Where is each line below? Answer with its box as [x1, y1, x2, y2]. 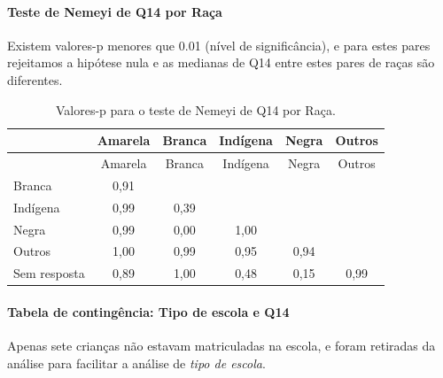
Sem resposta [13, 264, 85, 282]
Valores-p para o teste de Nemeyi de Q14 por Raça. [55, 100, 336, 119]
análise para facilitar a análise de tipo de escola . [7, 353, 266, 372]
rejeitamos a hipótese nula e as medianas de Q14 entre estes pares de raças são [7, 53, 435, 72]
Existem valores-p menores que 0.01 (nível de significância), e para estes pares [7, 35, 431, 54]
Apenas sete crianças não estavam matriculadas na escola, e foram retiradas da [7, 336, 436, 355]
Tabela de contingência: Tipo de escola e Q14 [7, 302, 290, 320]
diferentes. [7, 70, 63, 89]
